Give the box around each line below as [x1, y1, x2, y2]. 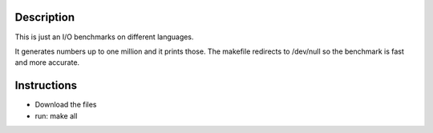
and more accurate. [14, 58, 80, 67]
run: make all [34, 111, 78, 120]
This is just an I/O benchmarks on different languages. [14, 32, 194, 42]
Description [14, 10, 75, 24]
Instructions [14, 79, 78, 92]
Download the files [34, 100, 97, 110]
